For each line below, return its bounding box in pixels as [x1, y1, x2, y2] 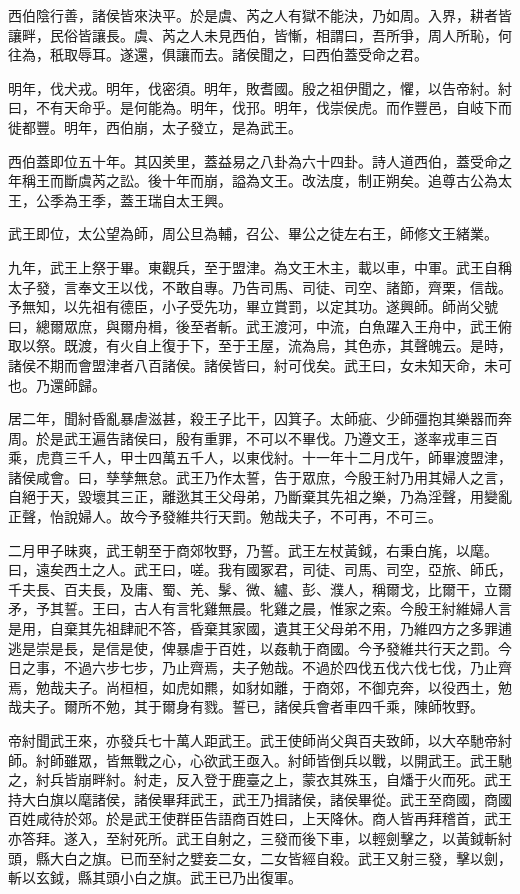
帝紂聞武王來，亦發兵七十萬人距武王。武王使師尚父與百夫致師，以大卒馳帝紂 [8, 730, 512, 750]
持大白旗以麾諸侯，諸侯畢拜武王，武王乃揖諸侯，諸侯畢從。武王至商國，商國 [8, 788, 512, 809]
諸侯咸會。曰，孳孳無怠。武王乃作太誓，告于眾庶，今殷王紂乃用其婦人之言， [8, 466, 512, 487]
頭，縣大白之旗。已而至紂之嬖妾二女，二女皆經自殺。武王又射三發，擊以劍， [8, 847, 512, 868]
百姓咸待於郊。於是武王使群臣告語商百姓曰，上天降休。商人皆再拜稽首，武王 [8, 808, 512, 829]
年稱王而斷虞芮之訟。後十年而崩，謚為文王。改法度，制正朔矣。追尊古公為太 [8, 170, 512, 191]
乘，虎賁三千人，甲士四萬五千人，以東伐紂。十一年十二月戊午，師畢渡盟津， [8, 447, 512, 468]
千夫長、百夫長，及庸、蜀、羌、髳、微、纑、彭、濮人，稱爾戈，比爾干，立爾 [8, 578, 512, 599]
